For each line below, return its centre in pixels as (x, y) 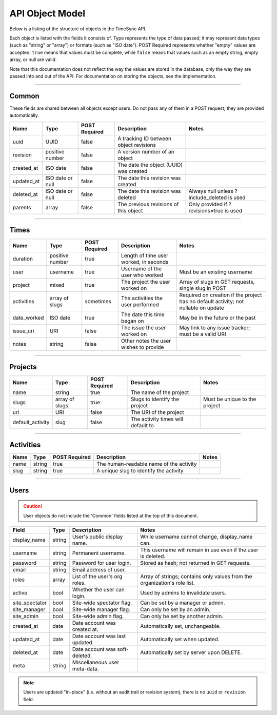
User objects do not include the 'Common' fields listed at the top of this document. (111, 515)
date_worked (28, 318)
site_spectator (30, 603)
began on (132, 321)
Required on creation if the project (221, 295)
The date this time (143, 314)
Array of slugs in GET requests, (217, 282)
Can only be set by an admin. (175, 609)
